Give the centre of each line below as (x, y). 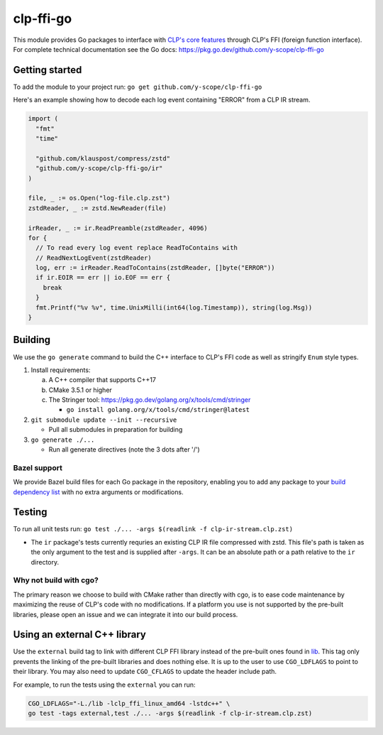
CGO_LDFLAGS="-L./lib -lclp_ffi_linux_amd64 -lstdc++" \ (129, 703)
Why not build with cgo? (56, 580)
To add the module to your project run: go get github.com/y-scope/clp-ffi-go (138, 87)
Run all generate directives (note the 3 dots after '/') (124, 450)
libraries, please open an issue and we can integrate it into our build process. (126, 614)
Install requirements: (61, 370)
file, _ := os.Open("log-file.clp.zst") (99, 198)
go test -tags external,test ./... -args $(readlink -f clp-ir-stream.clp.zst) (170, 713)
